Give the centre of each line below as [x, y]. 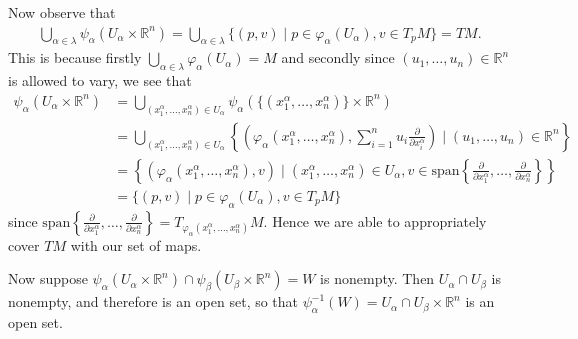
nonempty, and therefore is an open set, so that [153, 301]
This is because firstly [75, 57]
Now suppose [48, 278]
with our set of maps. [136, 244]
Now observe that [62, 12]
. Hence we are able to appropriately [375, 220]
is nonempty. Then [377, 278]
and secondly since [338, 57]
